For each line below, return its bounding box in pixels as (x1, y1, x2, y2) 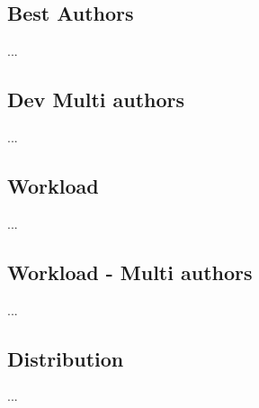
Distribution (7, 344, 124, 372)
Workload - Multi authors (7, 258, 253, 286)
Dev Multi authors (7, 86, 185, 113)
